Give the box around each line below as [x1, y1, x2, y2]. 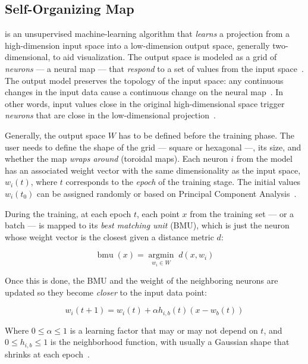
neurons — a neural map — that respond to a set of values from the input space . [5, 62, 304, 74]
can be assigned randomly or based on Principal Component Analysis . [37, 187, 297, 199]
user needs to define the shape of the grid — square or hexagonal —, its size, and [5, 140, 301, 153]
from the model [236, 152, 293, 165]
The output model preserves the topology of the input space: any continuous [5, 74, 284, 86]
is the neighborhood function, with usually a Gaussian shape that [50, 335, 290, 348]
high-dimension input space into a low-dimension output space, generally [5, 39, 270, 51]
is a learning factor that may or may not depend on [70, 324, 258, 336]
